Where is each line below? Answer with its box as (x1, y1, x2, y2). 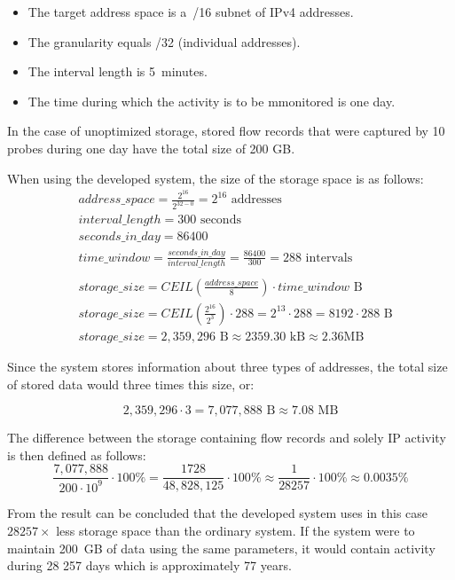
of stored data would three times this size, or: (7, 374, 255, 393)
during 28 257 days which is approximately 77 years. (7, 556, 292, 575)
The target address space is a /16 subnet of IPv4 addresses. (27, 3, 354, 20)
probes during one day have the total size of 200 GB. (7, 138, 295, 157)
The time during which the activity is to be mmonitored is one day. (27, 91, 396, 110)
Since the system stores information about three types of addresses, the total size (7, 357, 448, 375)
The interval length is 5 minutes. (27, 62, 208, 81)
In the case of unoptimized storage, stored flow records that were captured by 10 (7, 121, 445, 140)
